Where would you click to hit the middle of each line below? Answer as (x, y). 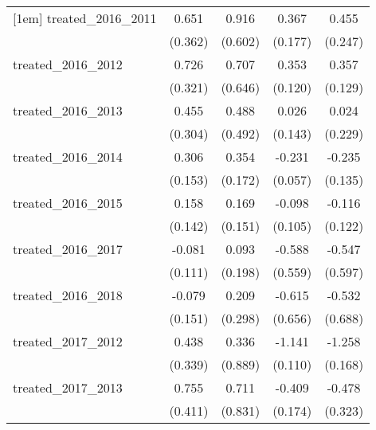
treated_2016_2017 (68, 249)
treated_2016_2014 (68, 156)
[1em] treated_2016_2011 (85, 18)
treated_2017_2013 (68, 387)
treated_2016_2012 (68, 64)
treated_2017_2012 (68, 341)
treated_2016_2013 (68, 110)
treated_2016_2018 (68, 295)
